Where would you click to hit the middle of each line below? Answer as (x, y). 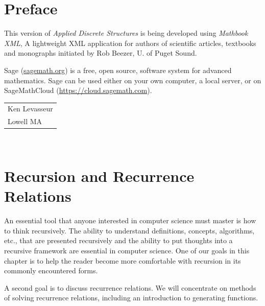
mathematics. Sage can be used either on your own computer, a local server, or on (133, 80)
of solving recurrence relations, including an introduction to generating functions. (131, 298)
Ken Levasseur (30, 109)
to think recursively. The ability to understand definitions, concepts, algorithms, (129, 230)
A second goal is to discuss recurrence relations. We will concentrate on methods (130, 287)
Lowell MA (25, 121)
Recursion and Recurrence (99, 176)
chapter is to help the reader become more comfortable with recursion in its (123, 260)
